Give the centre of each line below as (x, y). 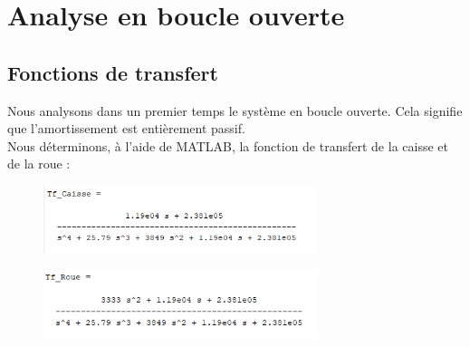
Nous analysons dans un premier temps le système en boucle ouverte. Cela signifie (235, 110)
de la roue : (39, 164)
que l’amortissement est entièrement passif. (126, 128)
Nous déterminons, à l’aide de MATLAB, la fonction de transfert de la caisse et (228, 145)
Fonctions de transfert (113, 72)
